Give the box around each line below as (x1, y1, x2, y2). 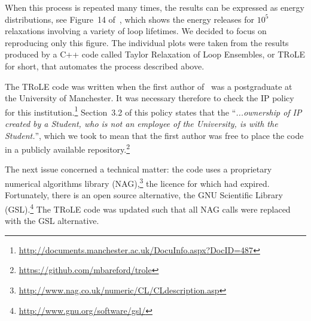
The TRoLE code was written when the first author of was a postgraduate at (5, 80, 292, 92)
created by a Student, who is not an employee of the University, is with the (5, 117, 278, 129)
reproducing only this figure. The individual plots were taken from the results (5, 36, 289, 49)
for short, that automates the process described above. (5, 59, 205, 72)
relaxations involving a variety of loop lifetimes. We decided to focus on (5, 25, 267, 37)
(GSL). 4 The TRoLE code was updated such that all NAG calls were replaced (5, 201, 291, 215)
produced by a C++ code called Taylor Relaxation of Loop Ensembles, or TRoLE (5, 48, 305, 60)
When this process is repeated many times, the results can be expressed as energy (5, 1, 305, 13)
